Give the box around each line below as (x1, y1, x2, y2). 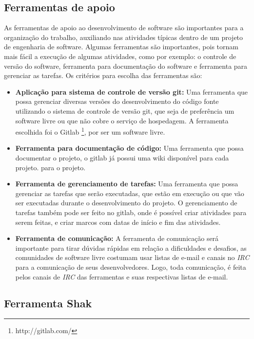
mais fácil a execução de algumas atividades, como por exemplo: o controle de (4, 51, 236, 61)
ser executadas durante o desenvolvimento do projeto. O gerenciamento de (15, 198, 237, 208)
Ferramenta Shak (4, 295, 92, 310)
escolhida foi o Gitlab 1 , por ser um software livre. (15, 125, 165, 137)
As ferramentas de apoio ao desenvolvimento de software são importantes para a (4, 22, 244, 33)
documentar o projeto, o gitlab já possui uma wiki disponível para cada (15, 152, 229, 162)
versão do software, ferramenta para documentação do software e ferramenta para (4, 60, 248, 71)
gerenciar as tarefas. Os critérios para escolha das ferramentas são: (4, 70, 202, 80)
